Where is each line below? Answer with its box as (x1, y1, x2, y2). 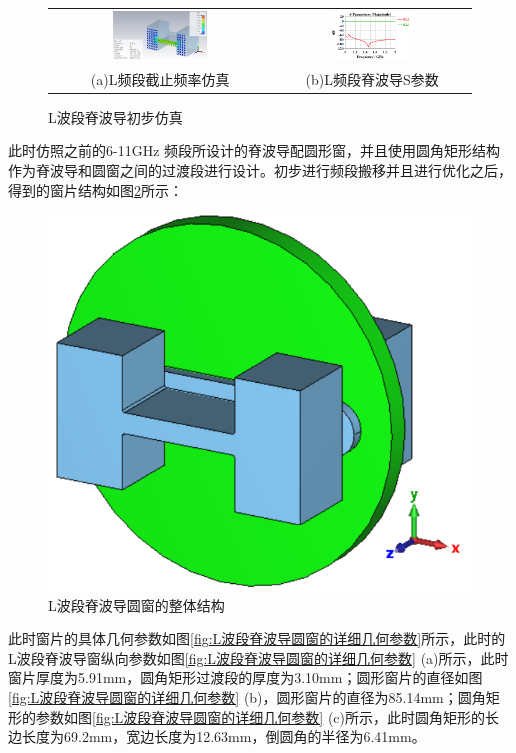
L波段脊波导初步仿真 (48, 106, 183, 127)
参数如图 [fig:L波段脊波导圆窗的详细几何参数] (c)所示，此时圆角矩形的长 (35, 706, 499, 727)
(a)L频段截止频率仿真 (90, 68, 230, 89)
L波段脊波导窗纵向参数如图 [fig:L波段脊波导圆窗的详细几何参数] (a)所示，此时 (8, 647, 509, 668)
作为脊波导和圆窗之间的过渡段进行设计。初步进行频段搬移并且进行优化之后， (8, 160, 512, 181)
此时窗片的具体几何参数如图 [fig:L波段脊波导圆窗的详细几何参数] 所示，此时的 (8, 628, 506, 649)
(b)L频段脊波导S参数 (305, 68, 439, 89)
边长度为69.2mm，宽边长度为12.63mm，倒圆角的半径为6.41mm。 (8, 726, 426, 747)
